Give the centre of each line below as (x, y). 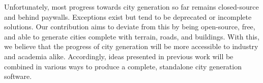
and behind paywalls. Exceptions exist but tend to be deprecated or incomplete (128, 16)
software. (18, 76)
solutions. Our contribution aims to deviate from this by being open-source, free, (130, 27)
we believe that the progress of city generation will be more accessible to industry (131, 46)
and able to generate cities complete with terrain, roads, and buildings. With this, (132, 36)
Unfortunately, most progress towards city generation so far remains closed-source (131, 7)
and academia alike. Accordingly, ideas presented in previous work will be (119, 56)
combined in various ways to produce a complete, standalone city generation (123, 66)
